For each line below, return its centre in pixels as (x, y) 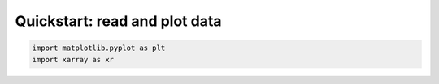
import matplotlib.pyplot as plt (99, 48)
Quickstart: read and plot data (119, 21)
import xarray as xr (73, 59)
